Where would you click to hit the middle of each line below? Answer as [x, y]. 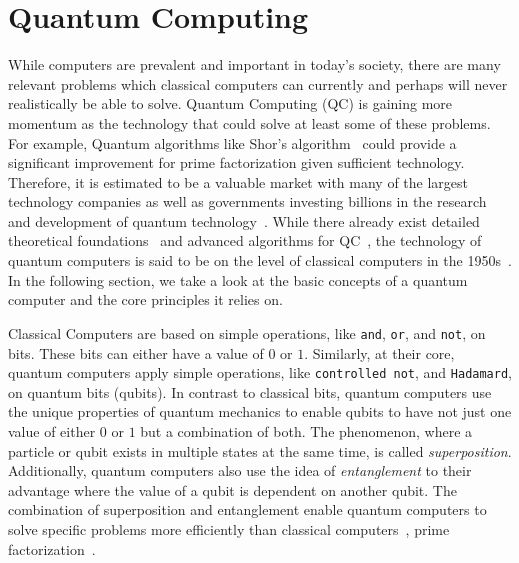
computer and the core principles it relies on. [145, 299]
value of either [52, 430]
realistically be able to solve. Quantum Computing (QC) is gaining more [230, 103]
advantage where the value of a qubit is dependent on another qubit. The [232, 489]
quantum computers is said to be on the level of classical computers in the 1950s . [260, 260]
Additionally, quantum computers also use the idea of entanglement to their [240, 470]
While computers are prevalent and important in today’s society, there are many [254, 64]
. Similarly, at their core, [379, 352]
